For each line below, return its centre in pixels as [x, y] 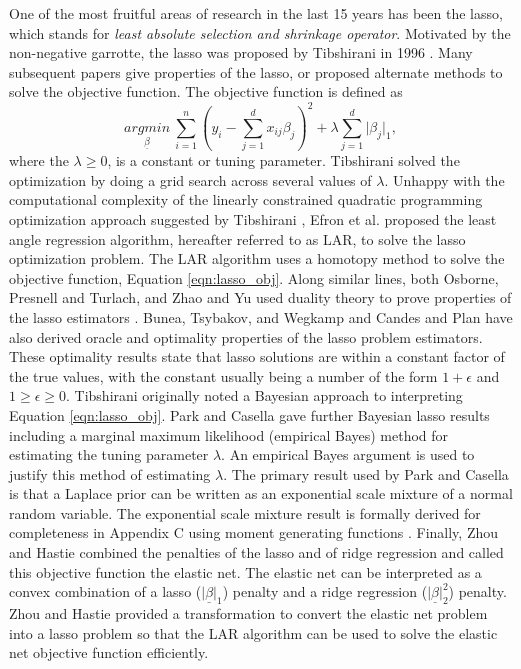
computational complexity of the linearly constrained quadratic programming [246, 199]
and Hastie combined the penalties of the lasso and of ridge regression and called [256, 552]
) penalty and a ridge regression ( [325, 591]
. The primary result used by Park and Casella [366, 473]
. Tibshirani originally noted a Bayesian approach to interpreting [264, 395]
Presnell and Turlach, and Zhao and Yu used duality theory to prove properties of [260, 297]
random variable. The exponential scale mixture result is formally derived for [245, 512]
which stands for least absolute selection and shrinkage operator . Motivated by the [260, 32]
